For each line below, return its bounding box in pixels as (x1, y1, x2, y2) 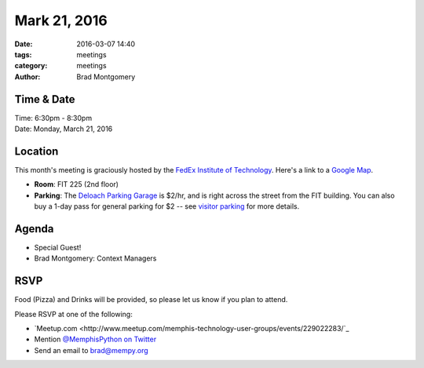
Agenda (14, 222, 54, 235)
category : (14, 61, 48, 71)
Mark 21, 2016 (14, 12, 108, 29)
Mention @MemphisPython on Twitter (34, 334, 157, 344)
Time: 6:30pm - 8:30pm (14, 113, 93, 122)
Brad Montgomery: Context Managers (34, 253, 157, 263)
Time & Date (14, 93, 75, 106)
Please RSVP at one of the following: (14, 309, 133, 319)
